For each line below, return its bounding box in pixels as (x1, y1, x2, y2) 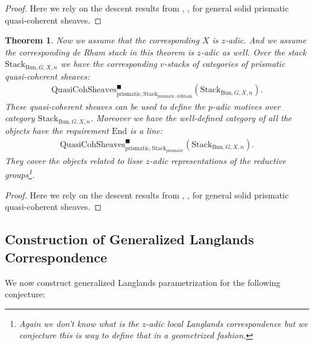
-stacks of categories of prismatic (164, 57, 286, 70)
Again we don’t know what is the (19, 317, 139, 329)
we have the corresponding (60, 57, 157, 70)
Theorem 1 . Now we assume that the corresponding (5, 34, 199, 46)
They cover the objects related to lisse (5, 154, 143, 166)
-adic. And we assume (225, 34, 306, 46)
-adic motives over (212, 100, 281, 112)
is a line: (130, 124, 162, 136)
